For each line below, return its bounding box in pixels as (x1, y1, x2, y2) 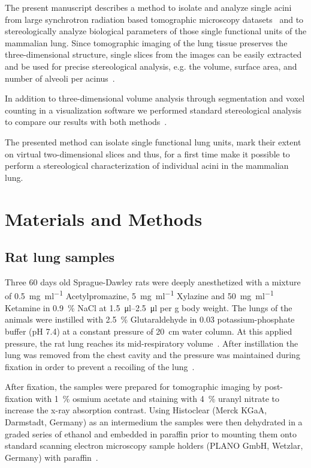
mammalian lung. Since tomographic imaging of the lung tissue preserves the (5, 36, 288, 49)
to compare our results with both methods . (5, 115, 167, 128)
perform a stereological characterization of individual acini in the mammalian (5, 159, 289, 172)
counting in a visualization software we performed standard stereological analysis (5, 103, 301, 116)
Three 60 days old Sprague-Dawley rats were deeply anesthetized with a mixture (5, 275, 301, 288)
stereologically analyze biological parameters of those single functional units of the (5, 25, 307, 37)
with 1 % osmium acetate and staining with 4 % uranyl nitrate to (35, 392, 279, 404)
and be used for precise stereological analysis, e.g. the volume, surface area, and (5, 59, 297, 72)
